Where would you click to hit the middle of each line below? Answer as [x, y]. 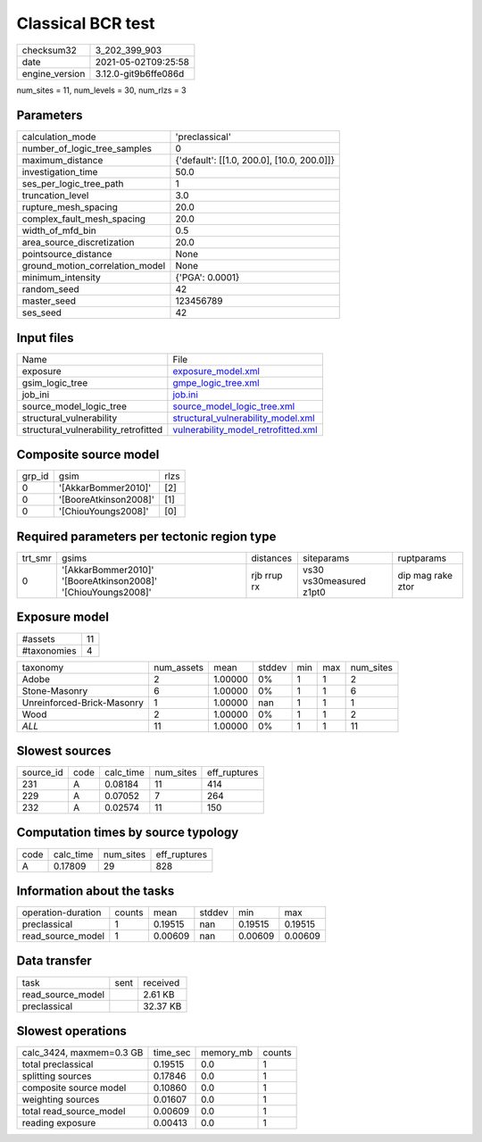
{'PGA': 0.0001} [208, 278]
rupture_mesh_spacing [70, 207]
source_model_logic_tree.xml [234, 406]
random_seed [50, 289]
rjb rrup [267, 575]
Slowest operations [71, 1031]
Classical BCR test [86, 23]
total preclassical [58, 1064]
